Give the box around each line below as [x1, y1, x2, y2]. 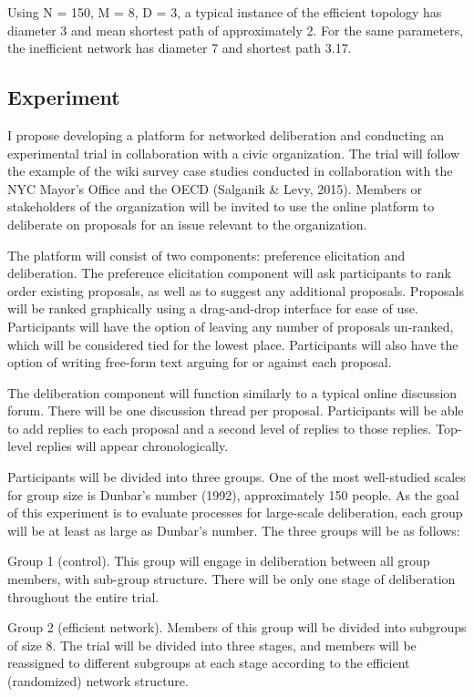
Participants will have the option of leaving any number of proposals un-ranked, [7, 316, 454, 335]
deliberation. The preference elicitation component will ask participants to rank [7, 263, 451, 282]
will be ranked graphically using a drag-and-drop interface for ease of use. [7, 299, 418, 318]
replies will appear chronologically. [36, 436, 229, 456]
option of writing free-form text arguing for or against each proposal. [7, 353, 392, 372]
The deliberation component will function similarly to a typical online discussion [7, 383, 458, 402]
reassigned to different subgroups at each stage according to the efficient [7, 653, 410, 672]
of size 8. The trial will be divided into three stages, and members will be [7, 635, 417, 654]
